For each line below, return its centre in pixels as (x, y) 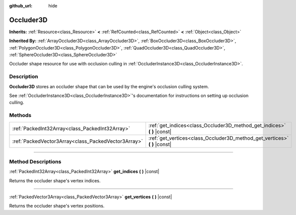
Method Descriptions (35, 161)
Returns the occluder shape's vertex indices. (55, 180)
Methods (20, 115)
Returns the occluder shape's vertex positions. (57, 206)
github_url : (21, 6)
